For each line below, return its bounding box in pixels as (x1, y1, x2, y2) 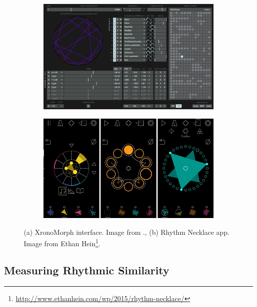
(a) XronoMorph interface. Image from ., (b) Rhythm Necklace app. (24, 226, 230, 237)
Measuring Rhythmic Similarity (4, 262, 170, 277)
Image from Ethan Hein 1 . (24, 237, 101, 248)
